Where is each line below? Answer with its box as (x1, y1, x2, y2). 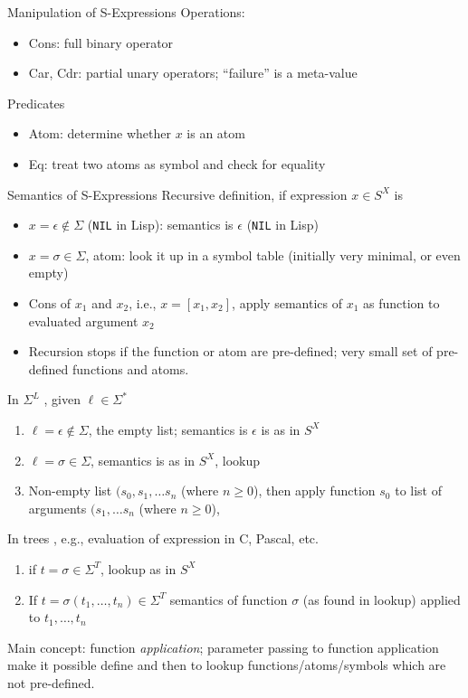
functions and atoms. (72, 359, 189, 378)
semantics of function (169, 590, 288, 608)
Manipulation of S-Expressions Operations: (7, 3, 245, 21)
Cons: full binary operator (28, 33, 174, 52)
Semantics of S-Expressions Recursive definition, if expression (7, 184, 348, 203)
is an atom (186, 124, 245, 143)
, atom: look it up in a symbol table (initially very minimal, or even (85, 245, 461, 264)
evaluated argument (28, 311, 138, 330)
